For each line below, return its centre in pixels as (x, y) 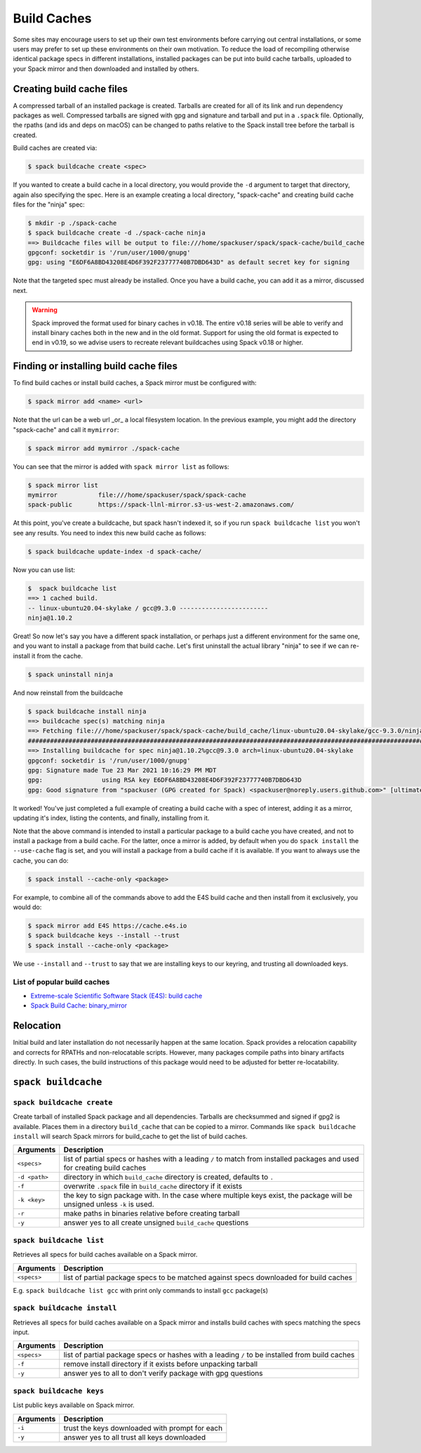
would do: (27, 907)
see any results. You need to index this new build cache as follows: (110, 533)
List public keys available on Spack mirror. (74, 1405)
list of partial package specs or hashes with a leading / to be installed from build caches (209, 1355)
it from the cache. (58, 656)
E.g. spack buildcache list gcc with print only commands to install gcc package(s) (141, 1290)
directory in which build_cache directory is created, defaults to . (168, 1177)
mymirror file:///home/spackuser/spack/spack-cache (137, 495)
